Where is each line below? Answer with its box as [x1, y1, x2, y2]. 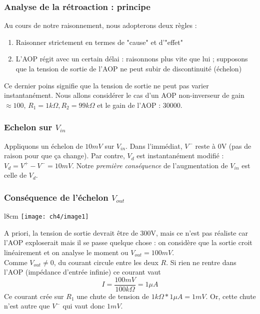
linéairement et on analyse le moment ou [4, 247, 128, 258]
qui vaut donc [62, 301, 105, 311]
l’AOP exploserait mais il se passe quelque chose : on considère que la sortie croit [4, 237, 252, 248]
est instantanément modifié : [136, 150, 224, 161]
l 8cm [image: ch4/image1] [4, 211, 89, 221]
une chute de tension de [76, 291, 149, 301]
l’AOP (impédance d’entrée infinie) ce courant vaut [4, 267, 161, 277]
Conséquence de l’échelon [4, 191, 108, 203]
